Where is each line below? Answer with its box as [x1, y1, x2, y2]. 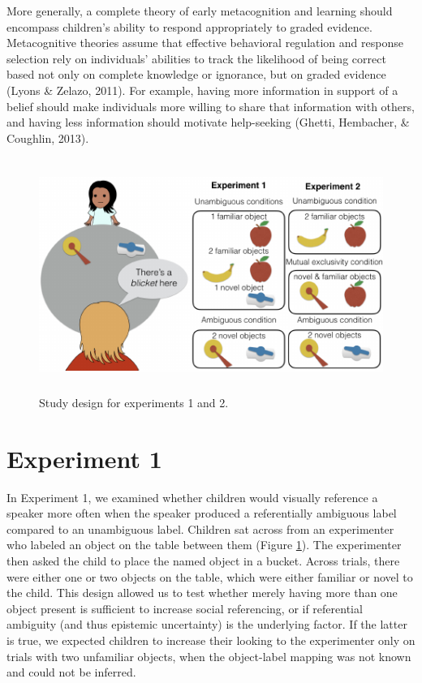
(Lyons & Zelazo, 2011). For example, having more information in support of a [6, 81, 398, 98]
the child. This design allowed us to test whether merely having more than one [6, 584, 398, 601]
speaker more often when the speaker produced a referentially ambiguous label [6, 505, 397, 522]
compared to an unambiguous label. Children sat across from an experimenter [6, 520, 394, 537]
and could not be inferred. [6, 664, 136, 681]
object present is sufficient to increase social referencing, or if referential [6, 599, 363, 616]
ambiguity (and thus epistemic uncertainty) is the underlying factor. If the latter [6, 616, 407, 633]
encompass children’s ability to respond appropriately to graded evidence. [6, 18, 372, 35]
